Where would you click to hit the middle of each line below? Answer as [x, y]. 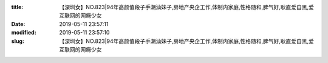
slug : [18, 41]
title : [17, 7]
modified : [24, 33]
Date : [18, 24]
